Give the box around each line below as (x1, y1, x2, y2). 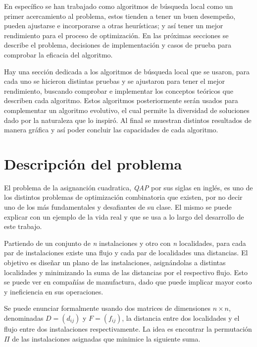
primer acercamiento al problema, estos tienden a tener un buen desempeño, (4, 10, 236, 21)
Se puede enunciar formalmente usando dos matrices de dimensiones (4, 303, 210, 313)
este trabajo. (4, 221, 42, 231)
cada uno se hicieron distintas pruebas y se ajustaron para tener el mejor (4, 76, 225, 86)
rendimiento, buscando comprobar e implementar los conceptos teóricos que (4, 85, 233, 96)
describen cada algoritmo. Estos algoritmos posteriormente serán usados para (4, 95, 238, 106)
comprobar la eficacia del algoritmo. (4, 49, 113, 59)
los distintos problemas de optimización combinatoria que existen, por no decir (4, 192, 243, 202)
